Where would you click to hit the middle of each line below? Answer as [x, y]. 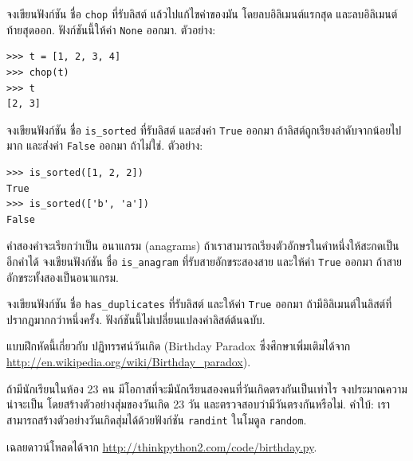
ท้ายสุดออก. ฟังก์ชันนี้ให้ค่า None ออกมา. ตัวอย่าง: [111, 29]
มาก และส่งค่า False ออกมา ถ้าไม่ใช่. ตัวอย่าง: [105, 145]
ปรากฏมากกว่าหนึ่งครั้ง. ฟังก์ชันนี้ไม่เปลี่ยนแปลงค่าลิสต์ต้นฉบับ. [136, 319]
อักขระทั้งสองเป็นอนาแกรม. [63, 277]
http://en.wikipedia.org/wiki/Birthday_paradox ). [129, 362]
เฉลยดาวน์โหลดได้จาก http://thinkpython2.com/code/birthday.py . [162, 446]
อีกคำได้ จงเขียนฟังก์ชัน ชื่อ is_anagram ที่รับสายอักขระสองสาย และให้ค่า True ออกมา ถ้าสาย [205, 261]
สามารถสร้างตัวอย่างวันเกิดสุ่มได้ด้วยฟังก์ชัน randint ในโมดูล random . [157, 419]
